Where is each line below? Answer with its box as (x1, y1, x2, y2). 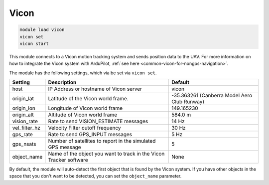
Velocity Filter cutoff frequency (48, 125, 122, 132)
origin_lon (12, 105, 36, 112)
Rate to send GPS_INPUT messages (48, 131, 132, 138)
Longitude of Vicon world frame (48, 105, 123, 112)
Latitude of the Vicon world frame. (48, 95, 129, 102)
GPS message (48, 144, 82, 151)
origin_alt (12, 111, 34, 118)
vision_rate (12, 118, 38, 125)
